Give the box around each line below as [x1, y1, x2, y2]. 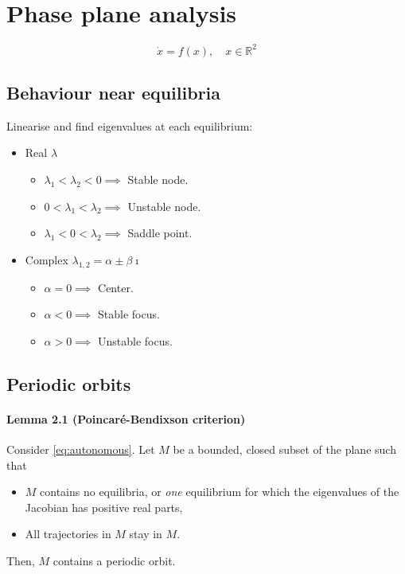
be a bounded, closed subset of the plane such [173, 440, 396, 457]
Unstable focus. [98, 332, 173, 349]
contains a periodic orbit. [53, 552, 176, 568]
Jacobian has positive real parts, [25, 498, 183, 515]
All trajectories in [25, 525, 111, 542]
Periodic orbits [6, 371, 131, 396]
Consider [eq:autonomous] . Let [6, 440, 155, 457]
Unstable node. [127, 197, 201, 214]
